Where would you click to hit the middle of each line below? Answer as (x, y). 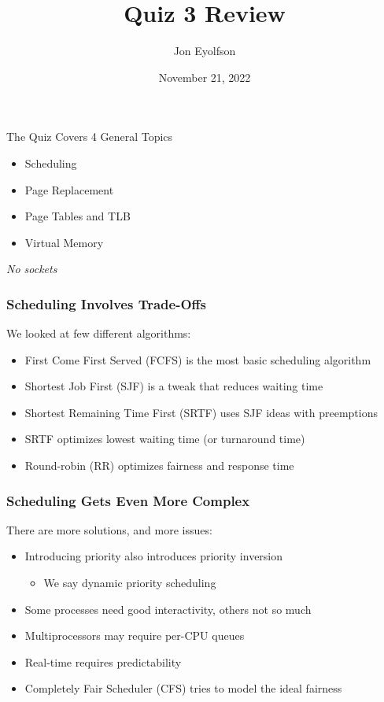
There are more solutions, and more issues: (109, 529)
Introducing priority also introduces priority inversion (154, 556)
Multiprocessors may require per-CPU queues (135, 635)
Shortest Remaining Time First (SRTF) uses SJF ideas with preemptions (201, 412)
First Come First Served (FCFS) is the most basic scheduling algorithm (198, 359)
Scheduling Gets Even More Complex (128, 500)
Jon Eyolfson (205, 51)
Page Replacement (69, 189)
